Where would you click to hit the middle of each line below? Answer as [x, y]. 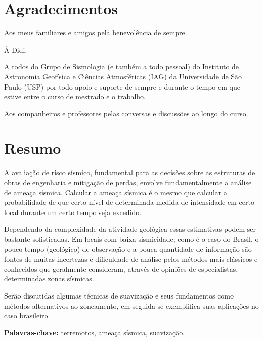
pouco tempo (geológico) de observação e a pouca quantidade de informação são [128, 249]
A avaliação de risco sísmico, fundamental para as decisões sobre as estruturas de [130, 172]
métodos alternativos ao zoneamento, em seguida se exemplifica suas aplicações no [131, 305]
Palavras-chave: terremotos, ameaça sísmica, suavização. [95, 332]
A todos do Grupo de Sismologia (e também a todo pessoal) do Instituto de [122, 67]
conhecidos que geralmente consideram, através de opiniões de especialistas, [121, 268]
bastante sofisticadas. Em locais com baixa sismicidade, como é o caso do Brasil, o [131, 239]
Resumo [33, 148]
